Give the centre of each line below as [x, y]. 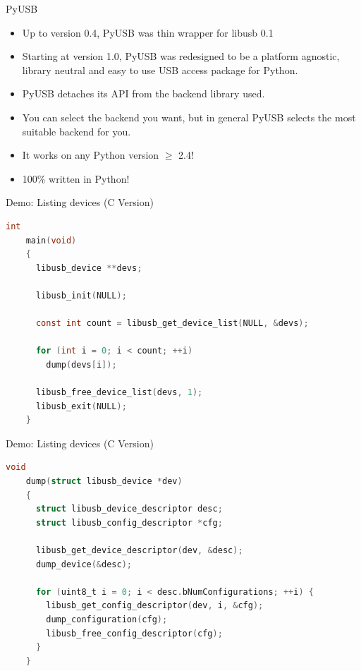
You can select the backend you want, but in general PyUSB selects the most [189, 117]
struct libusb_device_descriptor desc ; [129, 509]
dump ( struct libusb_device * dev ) [104, 482]
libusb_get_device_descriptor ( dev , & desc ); [139, 550]
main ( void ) [51, 240]
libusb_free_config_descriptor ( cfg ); [134, 633]
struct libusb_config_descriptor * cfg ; [129, 522]
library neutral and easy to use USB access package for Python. [160, 69]
